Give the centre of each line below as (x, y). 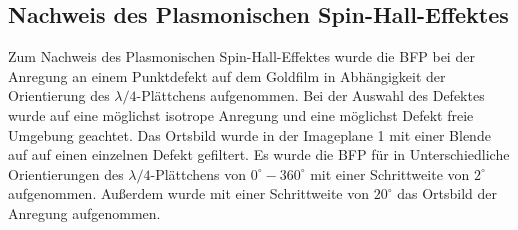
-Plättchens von (198, 173)
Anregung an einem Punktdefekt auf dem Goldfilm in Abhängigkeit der (227, 75)
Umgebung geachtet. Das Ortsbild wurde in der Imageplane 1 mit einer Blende (249, 134)
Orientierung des (59, 95)
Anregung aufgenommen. (84, 212)
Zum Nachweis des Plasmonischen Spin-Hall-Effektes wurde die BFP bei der (241, 56)
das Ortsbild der (447, 193)
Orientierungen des (66, 173)
